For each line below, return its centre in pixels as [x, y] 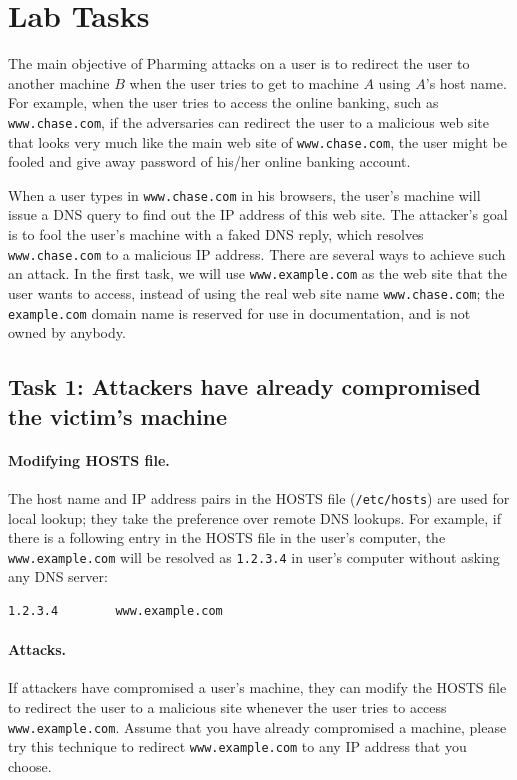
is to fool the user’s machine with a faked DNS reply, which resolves [216, 234]
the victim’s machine [118, 415]
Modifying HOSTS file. [89, 459]
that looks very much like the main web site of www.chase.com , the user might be [257, 141]
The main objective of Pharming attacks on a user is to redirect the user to [239, 63]
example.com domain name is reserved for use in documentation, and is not [239, 312]
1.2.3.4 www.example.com [115, 610]
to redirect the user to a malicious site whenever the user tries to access [227, 706]
